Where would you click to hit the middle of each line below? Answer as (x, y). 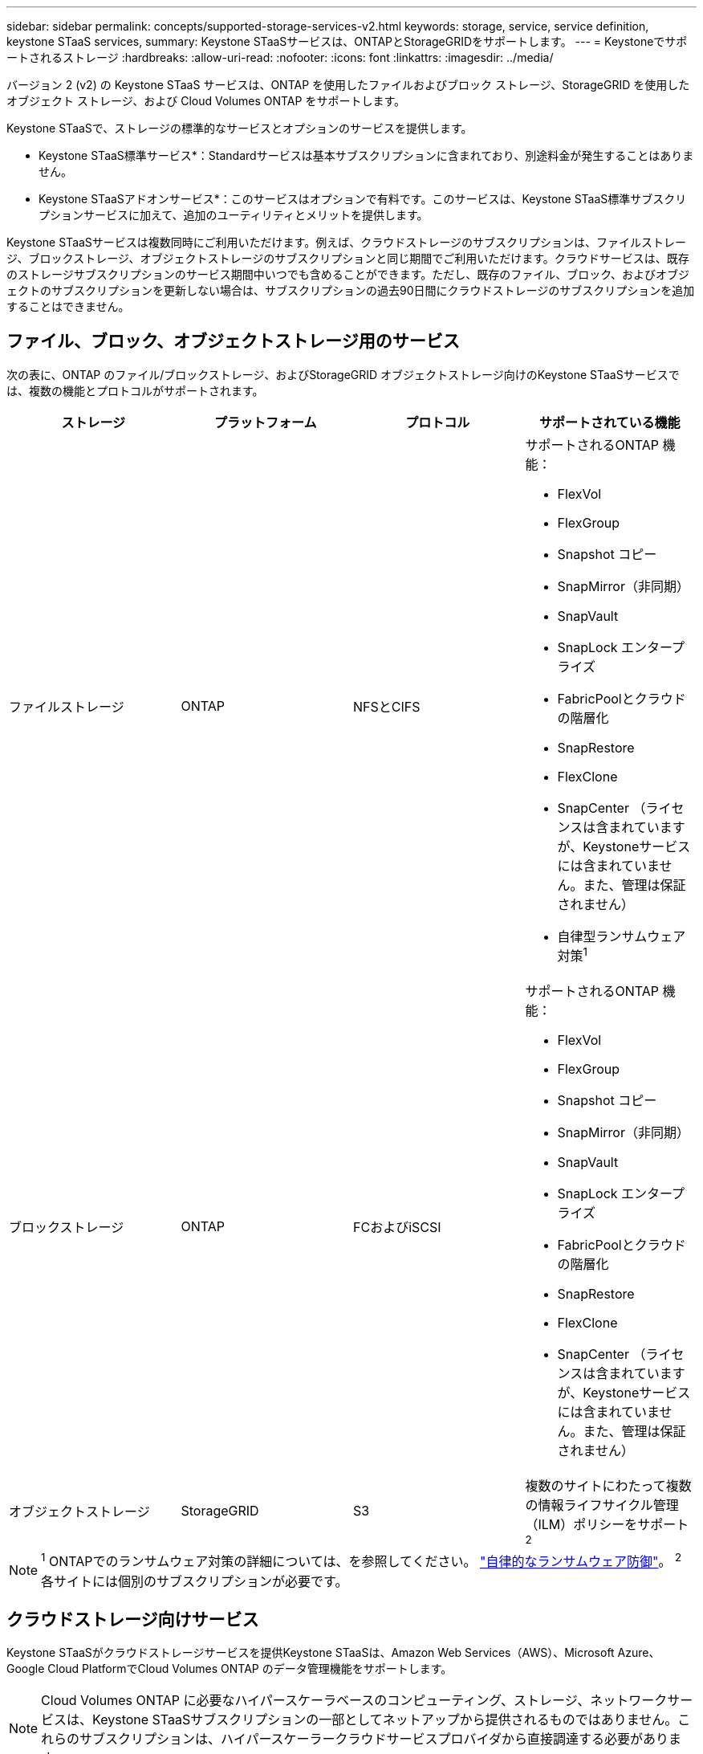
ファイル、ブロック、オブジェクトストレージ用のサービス (233, 341)
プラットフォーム (265, 422)
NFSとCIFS (387, 707)
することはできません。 (68, 306)
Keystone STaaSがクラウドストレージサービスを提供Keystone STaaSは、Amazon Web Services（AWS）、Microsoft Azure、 (333, 1653)
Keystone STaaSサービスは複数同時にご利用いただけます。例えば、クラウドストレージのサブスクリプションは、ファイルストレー (346, 242)
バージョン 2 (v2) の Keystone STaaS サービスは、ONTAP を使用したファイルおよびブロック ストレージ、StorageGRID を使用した (348, 85)
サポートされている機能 (610, 422)
